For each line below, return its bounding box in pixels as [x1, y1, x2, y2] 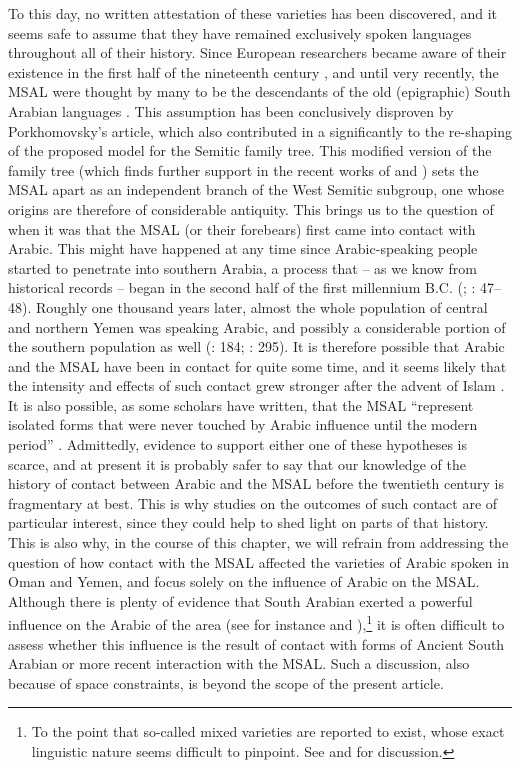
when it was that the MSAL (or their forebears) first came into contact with [8, 218, 476, 239]
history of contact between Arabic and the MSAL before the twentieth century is [8, 473, 504, 494]
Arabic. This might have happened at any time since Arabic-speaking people [8, 238, 478, 259]
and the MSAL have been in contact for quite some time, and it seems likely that [8, 355, 507, 376]
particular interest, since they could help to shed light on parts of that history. [8, 512, 489, 533]
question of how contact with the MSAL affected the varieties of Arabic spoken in [8, 551, 509, 572]
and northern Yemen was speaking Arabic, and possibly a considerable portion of [8, 316, 506, 337]
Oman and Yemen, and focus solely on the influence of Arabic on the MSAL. [8, 571, 480, 592]
